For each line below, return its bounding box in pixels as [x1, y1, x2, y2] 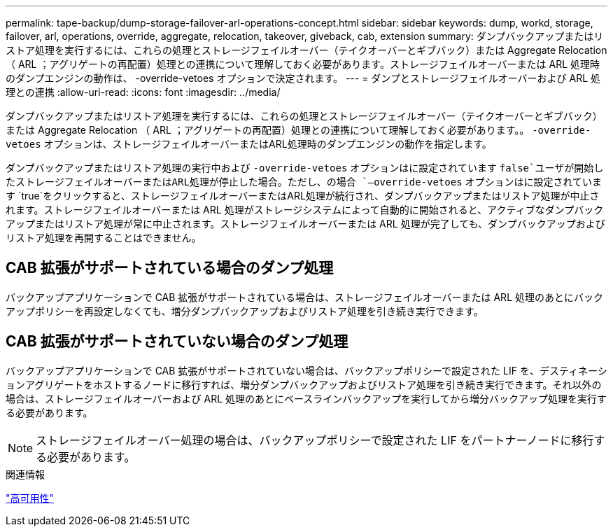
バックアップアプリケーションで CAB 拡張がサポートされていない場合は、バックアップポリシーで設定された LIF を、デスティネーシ [6, 364, 607, 377]
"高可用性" [6, 491, 55, 504]
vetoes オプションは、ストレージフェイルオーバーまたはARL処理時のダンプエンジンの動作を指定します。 [6, 138, 492, 150]
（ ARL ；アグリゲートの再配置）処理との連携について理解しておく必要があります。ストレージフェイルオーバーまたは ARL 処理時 [6, 58, 600, 70]
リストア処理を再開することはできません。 [6, 232, 202, 244]
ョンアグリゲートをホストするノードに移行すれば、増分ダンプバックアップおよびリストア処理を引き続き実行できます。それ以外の [6, 378, 602, 391]
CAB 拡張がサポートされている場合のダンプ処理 [6, 259, 334, 277]
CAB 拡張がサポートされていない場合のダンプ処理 [6, 332, 348, 351]
